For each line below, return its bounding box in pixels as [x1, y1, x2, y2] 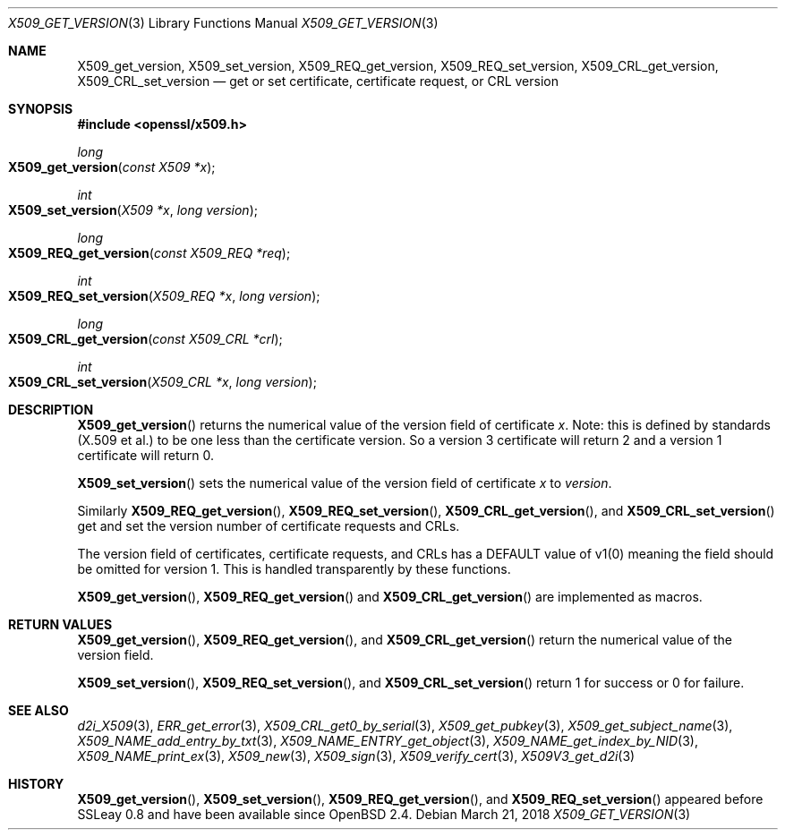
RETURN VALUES [8, 617, 113, 632]
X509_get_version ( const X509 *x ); [8, 159, 216, 175]
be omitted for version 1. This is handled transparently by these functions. [77, 561, 511, 577]
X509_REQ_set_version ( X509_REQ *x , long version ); [8, 288, 320, 303]
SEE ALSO [8, 703, 69, 718]
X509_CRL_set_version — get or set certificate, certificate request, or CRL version [77, 73, 559, 89]
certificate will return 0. [77, 448, 214, 463]
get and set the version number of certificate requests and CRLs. [77, 518, 460, 534]
